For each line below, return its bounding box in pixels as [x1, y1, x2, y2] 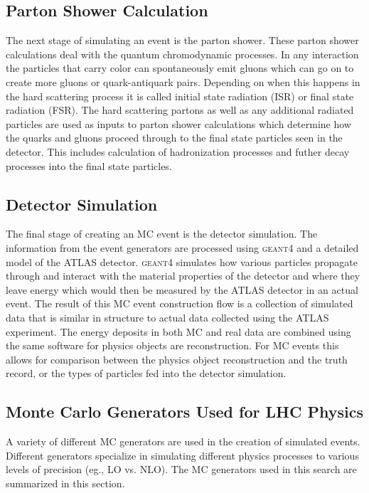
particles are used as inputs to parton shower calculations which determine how [6, 116, 351, 131]
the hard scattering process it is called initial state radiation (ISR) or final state [6, 88, 354, 103]
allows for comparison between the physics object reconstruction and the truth [6, 351, 348, 366]
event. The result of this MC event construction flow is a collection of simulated [6, 296, 353, 311]
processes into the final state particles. [6, 158, 172, 173]
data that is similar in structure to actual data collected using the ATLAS [6, 309, 329, 324]
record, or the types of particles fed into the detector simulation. [6, 366, 287, 381]
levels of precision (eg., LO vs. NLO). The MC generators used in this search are [6, 462, 357, 477]
